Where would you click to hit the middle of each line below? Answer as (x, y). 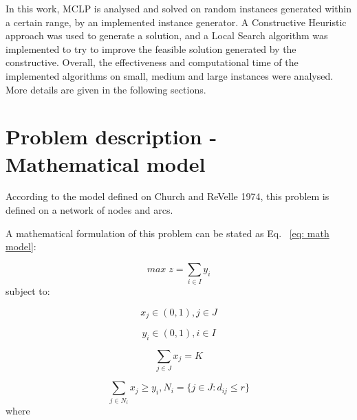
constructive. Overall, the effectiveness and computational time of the (152, 62)
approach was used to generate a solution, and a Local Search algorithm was (167, 35)
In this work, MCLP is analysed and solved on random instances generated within (179, 8)
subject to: (28, 291)
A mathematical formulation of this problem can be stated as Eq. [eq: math (167, 233)
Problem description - (111, 136)
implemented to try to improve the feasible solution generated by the (151, 48)
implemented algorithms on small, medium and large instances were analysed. (170, 75)
